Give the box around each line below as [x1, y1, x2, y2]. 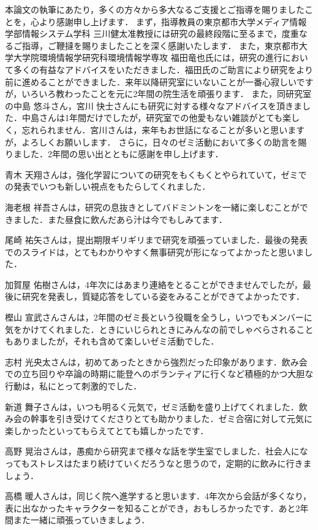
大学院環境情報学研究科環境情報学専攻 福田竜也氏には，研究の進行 [13, 51, 282, 64]
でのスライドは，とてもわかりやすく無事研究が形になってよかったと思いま [5, 245, 305, 258]
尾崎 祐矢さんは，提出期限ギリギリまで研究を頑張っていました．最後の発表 [5, 233, 308, 246]
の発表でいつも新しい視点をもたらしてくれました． [5, 180, 211, 193]
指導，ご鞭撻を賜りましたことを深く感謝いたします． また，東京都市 [21, 39, 299, 52]
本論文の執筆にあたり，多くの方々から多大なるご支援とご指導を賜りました [5, 3, 305, 15]
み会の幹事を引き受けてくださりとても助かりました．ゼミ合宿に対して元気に [5, 412, 313, 425]
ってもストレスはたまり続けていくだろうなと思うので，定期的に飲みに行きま [5, 457, 312, 469]
